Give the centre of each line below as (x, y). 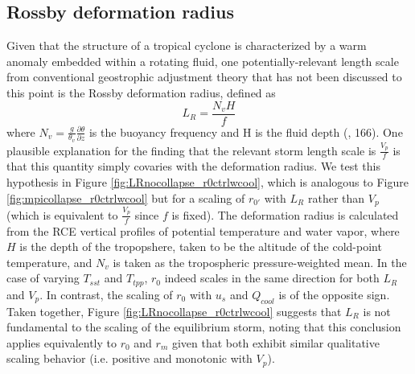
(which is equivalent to (62, 214)
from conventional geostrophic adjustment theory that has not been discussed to (204, 77)
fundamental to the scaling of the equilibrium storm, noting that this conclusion (204, 327)
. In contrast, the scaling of (106, 294)
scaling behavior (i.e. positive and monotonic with (129, 358)
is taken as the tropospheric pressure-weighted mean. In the (260, 262)
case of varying (43, 278)
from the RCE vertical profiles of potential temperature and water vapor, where (203, 230)
